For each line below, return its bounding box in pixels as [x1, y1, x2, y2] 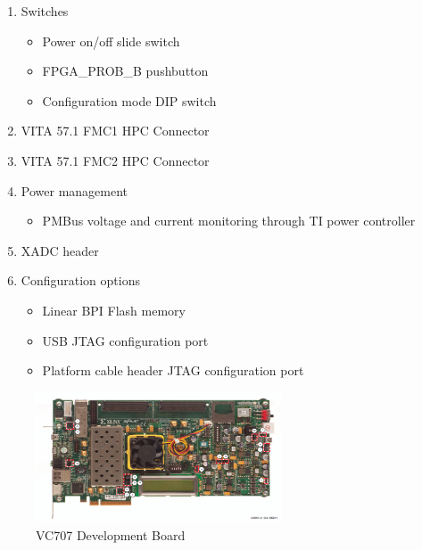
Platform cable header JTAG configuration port [42, 361, 304, 380]
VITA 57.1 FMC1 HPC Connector [21, 121, 210, 140]
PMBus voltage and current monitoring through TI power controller [42, 211, 416, 230]
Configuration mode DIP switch [42, 91, 217, 110]
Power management [21, 181, 128, 200]
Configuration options [21, 271, 140, 290]
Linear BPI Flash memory [42, 300, 186, 319]
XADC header [21, 241, 99, 259]
